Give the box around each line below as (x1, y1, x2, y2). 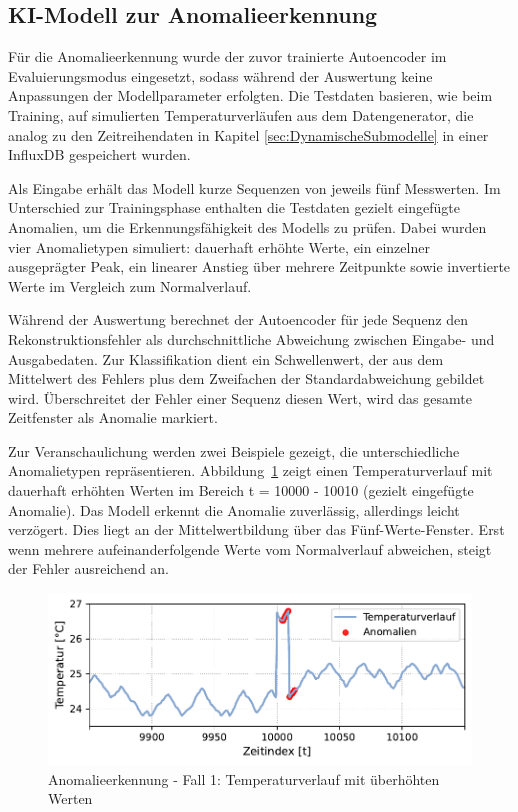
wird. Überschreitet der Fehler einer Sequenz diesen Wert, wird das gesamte (8, 387, 472, 408)
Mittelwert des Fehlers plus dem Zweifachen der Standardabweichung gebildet (8, 368, 485, 389)
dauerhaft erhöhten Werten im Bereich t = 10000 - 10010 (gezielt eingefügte (8, 480, 474, 501)
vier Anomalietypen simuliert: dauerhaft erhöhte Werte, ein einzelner (8, 236, 430, 257)
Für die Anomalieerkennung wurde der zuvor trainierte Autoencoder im (8, 46, 447, 67)
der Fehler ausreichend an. (8, 558, 170, 579)
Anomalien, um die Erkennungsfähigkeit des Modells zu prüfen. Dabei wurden (8, 216, 487, 237)
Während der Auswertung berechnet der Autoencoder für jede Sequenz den (8, 309, 469, 330)
